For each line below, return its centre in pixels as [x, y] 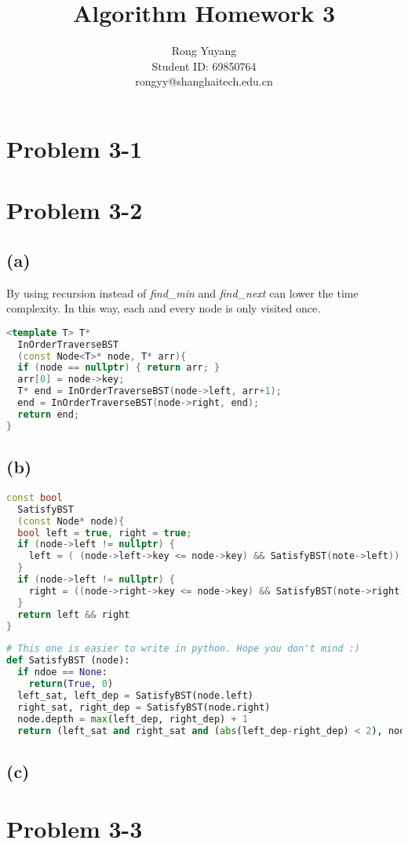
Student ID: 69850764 [204, 66]
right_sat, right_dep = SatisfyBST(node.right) [144, 707]
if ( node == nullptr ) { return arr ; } [119, 368]
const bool [35, 497]
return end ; [49, 414]
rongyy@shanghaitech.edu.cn [204, 81]
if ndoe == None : [62, 672]
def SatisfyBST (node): [68, 661]
